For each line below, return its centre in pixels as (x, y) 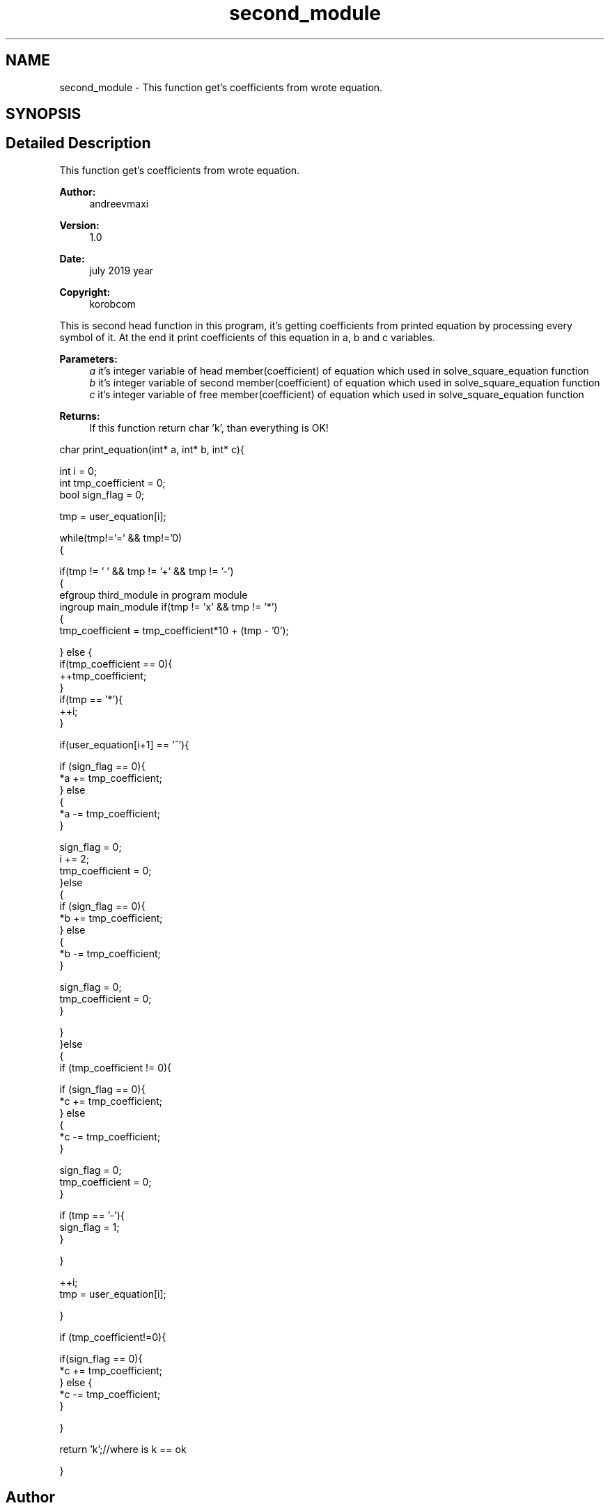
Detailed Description (78, 143)
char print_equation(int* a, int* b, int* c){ (152, 449)
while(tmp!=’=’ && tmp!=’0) (121, 537)
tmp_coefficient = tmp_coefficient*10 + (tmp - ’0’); (174, 630)
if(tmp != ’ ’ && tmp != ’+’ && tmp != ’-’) (147, 571)
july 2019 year (122, 270)
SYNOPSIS (44, 114)
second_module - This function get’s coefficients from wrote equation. (221, 87)
